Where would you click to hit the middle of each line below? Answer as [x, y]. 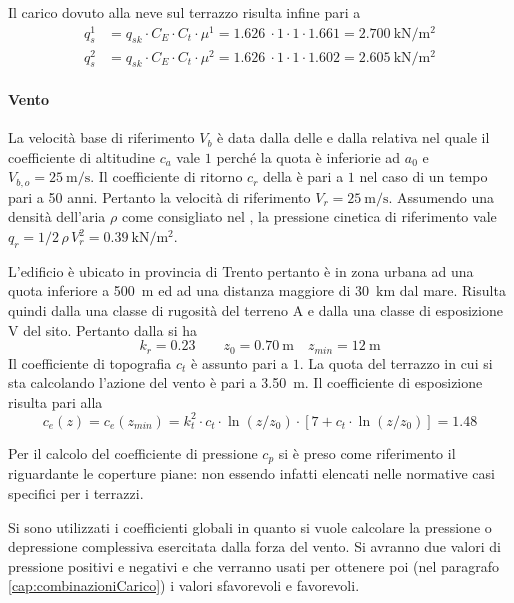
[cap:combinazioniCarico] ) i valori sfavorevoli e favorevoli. [184, 585]
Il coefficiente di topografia [90, 362]
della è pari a [303, 176]
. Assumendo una [441, 196]
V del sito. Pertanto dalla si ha [102, 329]
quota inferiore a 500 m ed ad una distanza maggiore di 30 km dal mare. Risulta [257, 290]
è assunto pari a [240, 362]
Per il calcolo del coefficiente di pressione [133, 452]
